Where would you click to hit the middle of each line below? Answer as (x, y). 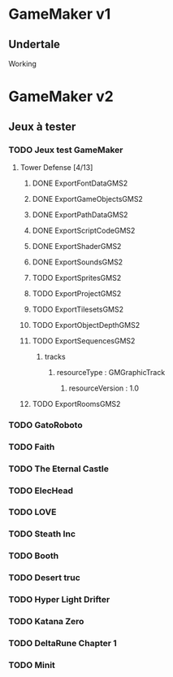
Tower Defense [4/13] (56, 167)
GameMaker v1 (60, 14)
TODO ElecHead (41, 491)
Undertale (35, 44)
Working (22, 63)
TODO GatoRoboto (45, 425)
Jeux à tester (42, 127)
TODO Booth (34, 556)
